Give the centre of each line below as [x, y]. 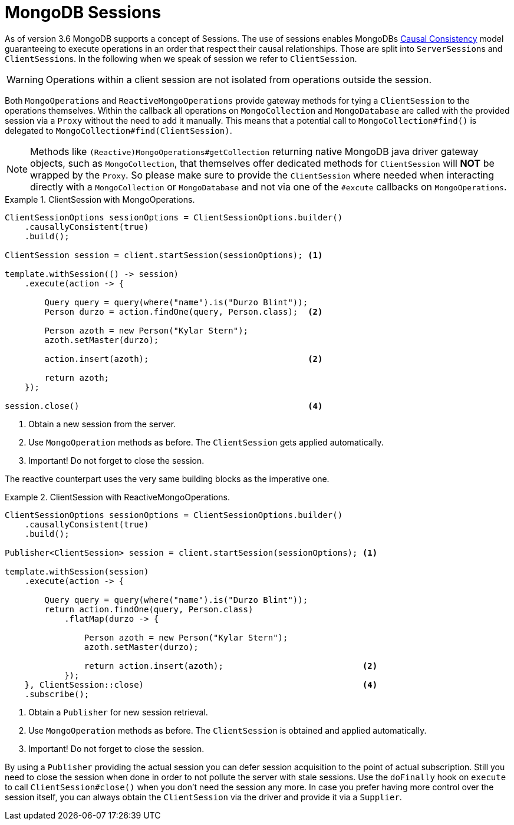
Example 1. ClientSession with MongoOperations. [100, 199]
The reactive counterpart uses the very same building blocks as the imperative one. [167, 478]
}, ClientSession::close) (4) [201, 684]
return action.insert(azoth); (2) [231, 666]
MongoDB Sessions [83, 12]
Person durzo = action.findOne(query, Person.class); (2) [184, 311]
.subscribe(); [57, 694]
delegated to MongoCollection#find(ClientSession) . [118, 130]
